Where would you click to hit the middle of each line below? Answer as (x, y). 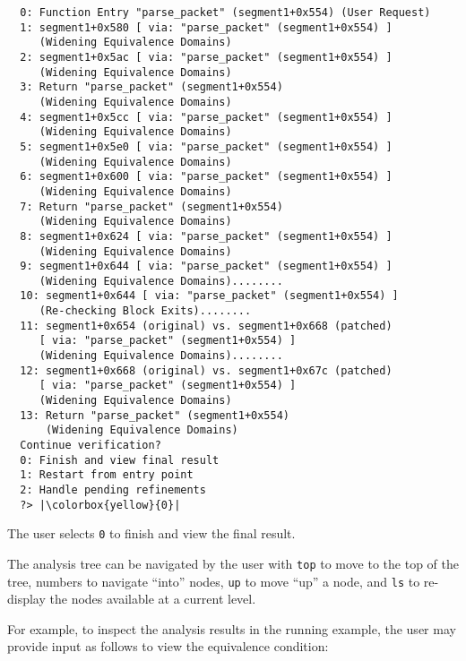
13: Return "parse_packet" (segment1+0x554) (155, 415)
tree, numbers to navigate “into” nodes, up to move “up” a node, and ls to (214, 581)
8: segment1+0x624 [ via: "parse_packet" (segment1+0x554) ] (206, 236)
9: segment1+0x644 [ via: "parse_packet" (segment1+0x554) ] (206, 266)
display (26, 599)
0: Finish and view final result (120, 460)
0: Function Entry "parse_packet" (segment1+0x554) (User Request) (225, 13)
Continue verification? (91, 446)
